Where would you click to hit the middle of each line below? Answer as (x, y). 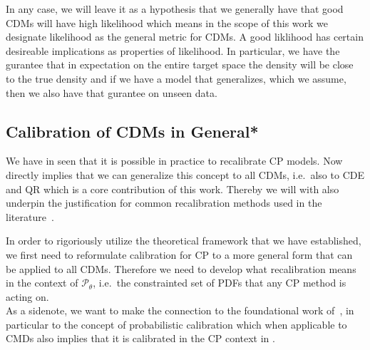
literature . (30, 216)
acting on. (27, 296)
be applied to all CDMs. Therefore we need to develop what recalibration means (181, 268)
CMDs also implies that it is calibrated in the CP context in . (140, 338)
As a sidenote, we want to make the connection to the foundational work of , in (180, 310)
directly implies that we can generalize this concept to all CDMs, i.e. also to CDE (185, 174)
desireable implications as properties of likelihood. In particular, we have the (173, 50)
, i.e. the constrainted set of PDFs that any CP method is (220, 283)
